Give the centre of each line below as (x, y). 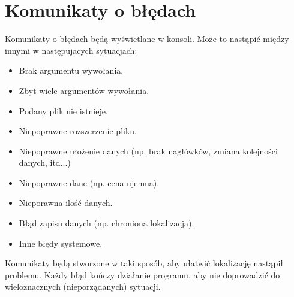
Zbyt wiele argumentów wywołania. (84, 90)
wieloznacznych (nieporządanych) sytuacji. (83, 287)
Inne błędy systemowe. (61, 243)
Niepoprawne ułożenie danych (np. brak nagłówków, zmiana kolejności (148, 151)
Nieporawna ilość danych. (66, 203)
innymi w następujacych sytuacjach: (71, 50)
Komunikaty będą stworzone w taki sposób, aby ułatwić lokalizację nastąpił (144, 263)
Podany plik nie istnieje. (63, 110)
